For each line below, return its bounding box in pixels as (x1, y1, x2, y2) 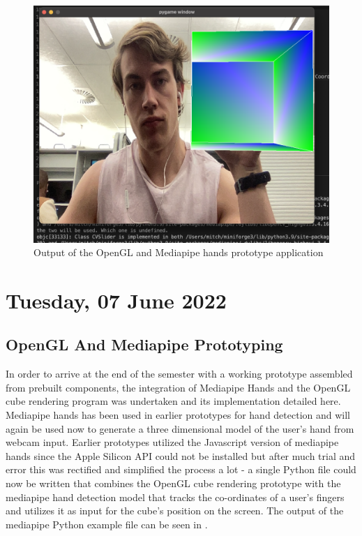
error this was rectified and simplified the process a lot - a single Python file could (6, 462, 356, 477)
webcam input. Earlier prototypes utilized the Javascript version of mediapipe (6, 435, 339, 449)
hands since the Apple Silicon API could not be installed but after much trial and (6, 448, 356, 463)
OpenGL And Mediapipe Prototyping (6, 334, 283, 355)
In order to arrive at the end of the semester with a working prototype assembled (6, 366, 353, 381)
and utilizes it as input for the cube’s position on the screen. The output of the (6, 503, 344, 518)
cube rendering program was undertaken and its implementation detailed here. (6, 394, 341, 408)
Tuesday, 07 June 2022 (6, 285, 227, 314)
